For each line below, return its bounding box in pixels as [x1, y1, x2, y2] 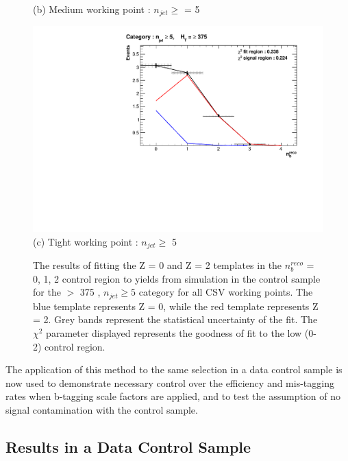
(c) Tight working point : [33, 234, 138, 248]
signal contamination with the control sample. [5, 402, 198, 416]
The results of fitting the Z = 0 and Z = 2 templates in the [33, 258, 282, 272]
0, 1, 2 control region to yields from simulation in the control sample [33, 271, 321, 285]
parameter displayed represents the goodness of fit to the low [46, 325, 302, 340]
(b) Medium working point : [33, 2, 151, 16]
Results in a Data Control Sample [5, 436, 251, 457]
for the [33, 285, 61, 299]
